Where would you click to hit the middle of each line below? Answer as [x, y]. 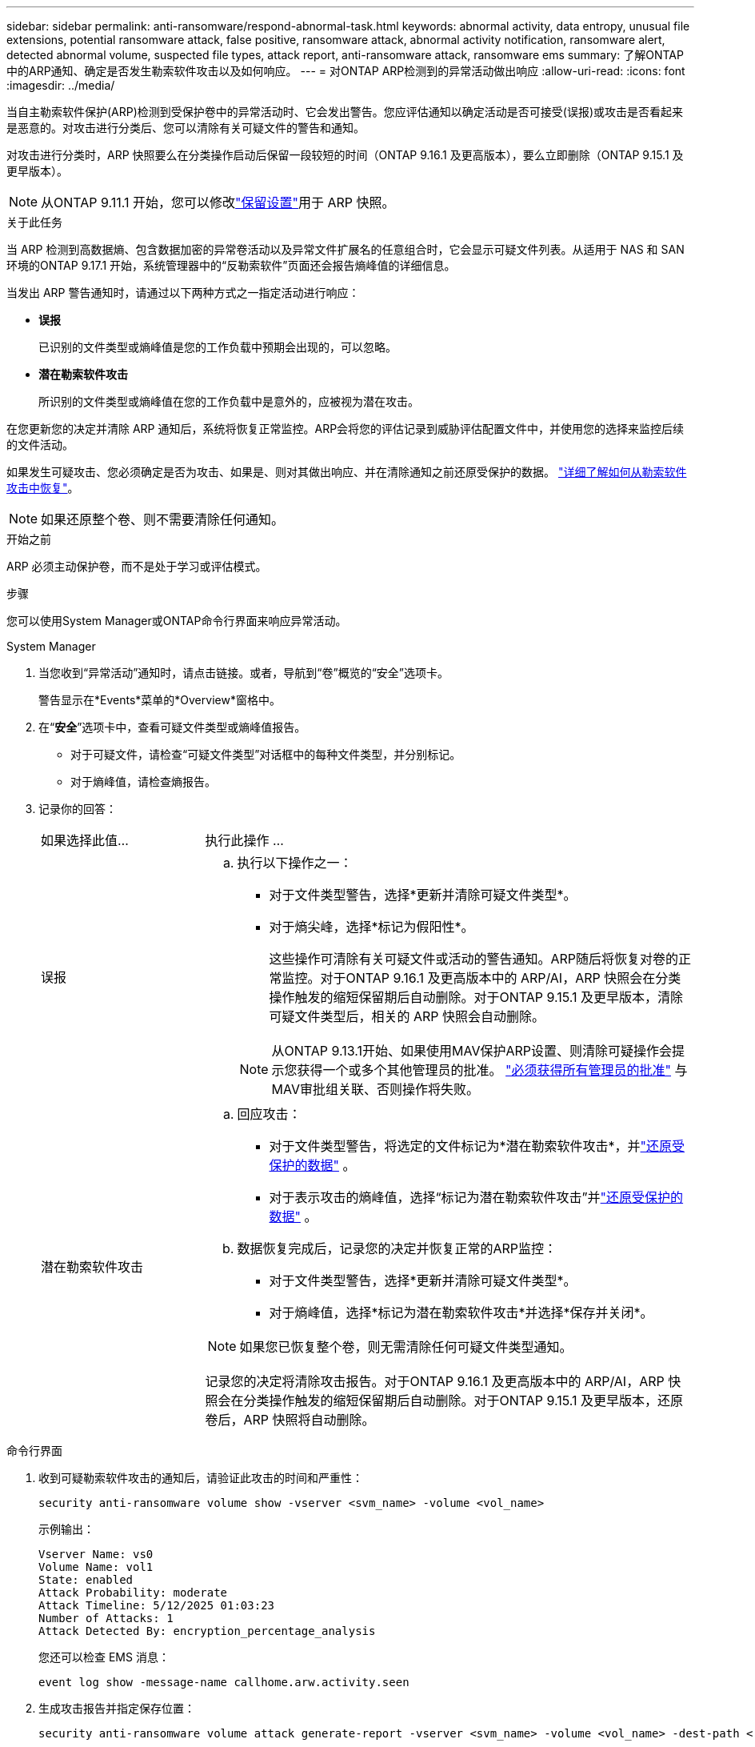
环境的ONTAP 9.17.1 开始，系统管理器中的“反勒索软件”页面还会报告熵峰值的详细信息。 [231, 265]
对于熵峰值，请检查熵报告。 [143, 781]
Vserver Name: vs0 [96, 1554]
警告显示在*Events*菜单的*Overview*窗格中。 [160, 700]
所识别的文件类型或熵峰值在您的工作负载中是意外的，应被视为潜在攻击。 [229, 401]
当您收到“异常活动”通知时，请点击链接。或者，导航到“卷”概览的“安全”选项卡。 [244, 673]
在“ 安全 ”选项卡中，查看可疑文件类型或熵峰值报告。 [172, 727]
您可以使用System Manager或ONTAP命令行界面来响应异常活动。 [177, 621]
